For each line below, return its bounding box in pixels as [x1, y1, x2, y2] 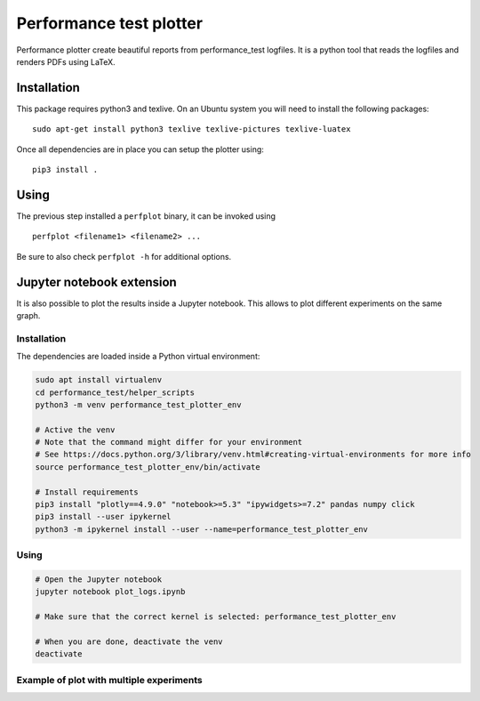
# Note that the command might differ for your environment [35, 437, 303, 447]
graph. [16, 310, 41, 320]
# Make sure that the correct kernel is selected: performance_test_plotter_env [35, 612, 396, 622]
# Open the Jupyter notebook [35, 574, 163, 584]
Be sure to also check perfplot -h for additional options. [16, 251, 232, 262]
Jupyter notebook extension [16, 274, 177, 289]
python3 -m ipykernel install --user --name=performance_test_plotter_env [35, 524, 369, 534]
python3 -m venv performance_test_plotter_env [35, 399, 242, 409]
